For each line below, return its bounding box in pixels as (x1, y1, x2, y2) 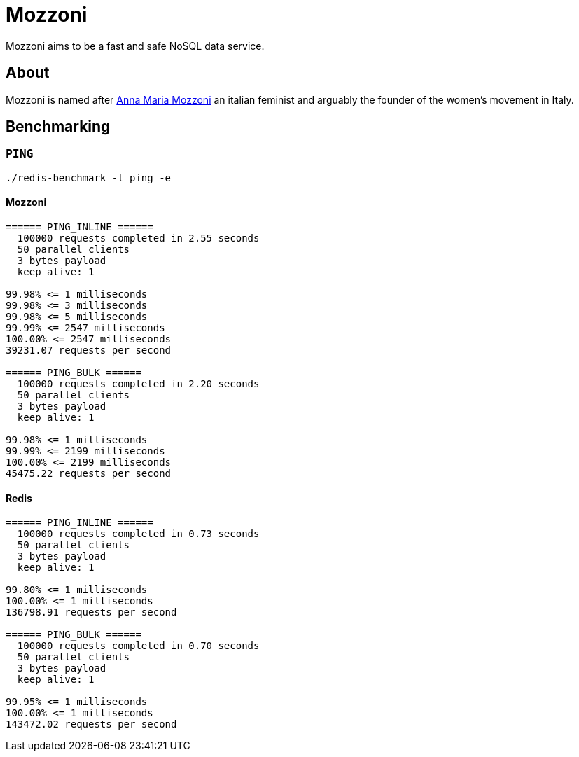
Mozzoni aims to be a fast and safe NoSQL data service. (6, 39, 265, 52)
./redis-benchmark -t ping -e (6, 172, 172, 183)
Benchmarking (6, 118, 111, 136)
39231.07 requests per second (6, 345, 172, 356)
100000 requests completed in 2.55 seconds (17, 232, 260, 244)
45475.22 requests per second (6, 468, 172, 480)
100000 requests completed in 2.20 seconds (17, 378, 260, 390)
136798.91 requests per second (6, 606, 177, 618)
